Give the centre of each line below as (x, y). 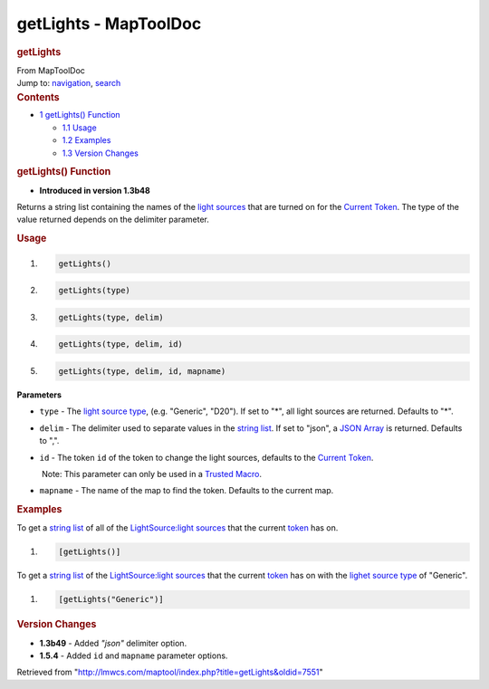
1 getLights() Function (80, 115)
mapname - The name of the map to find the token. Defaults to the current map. (187, 491)
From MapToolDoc (51, 70)
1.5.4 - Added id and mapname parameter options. (134, 656)
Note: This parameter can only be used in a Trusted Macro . (152, 474)
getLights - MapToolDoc (109, 24)
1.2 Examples (86, 140)
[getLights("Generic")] (111, 599)
